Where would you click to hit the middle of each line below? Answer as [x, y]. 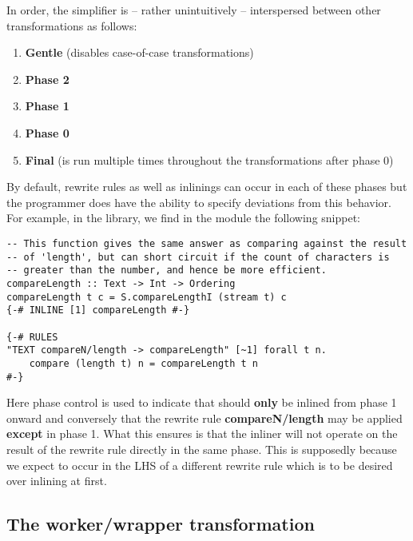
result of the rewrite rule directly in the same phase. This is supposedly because [202, 449]
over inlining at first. [57, 481]
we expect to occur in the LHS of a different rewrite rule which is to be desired [200, 465]
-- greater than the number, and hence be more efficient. [167, 270]
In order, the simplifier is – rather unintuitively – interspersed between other [194, 10]
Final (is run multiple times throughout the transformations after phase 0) [209, 159]
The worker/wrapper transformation [161, 524]
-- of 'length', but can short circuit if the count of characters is [198, 257]
